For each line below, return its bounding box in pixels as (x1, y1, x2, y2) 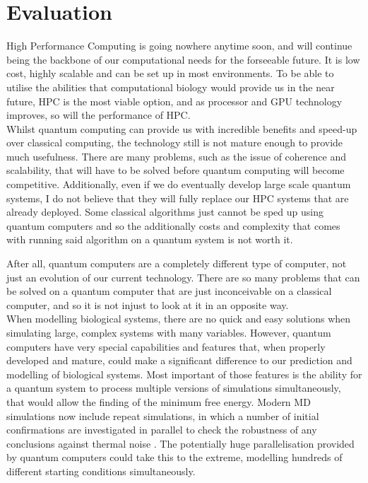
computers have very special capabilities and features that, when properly (6, 339, 326, 354)
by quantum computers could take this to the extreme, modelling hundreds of (6, 450, 343, 465)
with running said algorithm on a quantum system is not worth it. (6, 232, 293, 247)
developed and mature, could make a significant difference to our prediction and (6, 353, 352, 368)
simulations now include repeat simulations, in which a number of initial (6, 408, 319, 423)
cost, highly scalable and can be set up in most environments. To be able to (6, 66, 334, 81)
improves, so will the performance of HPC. (6, 107, 191, 122)
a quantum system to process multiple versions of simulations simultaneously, (6, 380, 341, 395)
